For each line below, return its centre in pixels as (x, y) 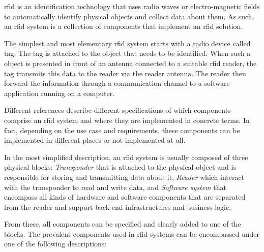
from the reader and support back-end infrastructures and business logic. (118, 207)
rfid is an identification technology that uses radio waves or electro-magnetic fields (132, 6)
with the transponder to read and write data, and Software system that (115, 187)
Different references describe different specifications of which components (118, 110)
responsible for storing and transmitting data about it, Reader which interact (124, 177)
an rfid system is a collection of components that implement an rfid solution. (124, 26)
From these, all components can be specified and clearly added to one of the (123, 224)
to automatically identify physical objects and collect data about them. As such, (129, 16)
